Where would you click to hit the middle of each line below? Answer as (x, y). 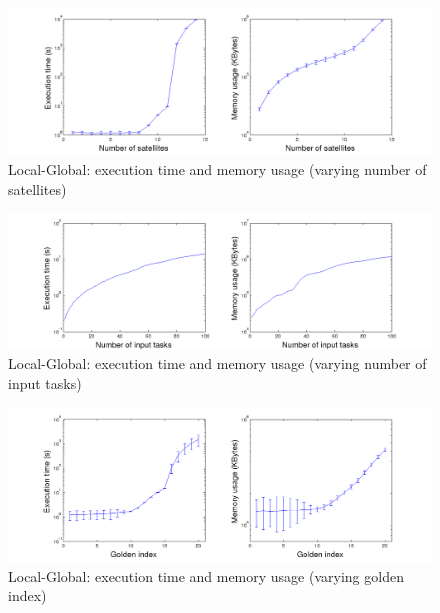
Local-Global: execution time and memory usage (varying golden (206, 575)
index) (27, 595)
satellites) (37, 188)
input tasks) (45, 383)
